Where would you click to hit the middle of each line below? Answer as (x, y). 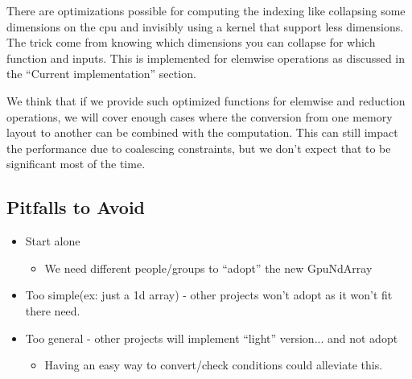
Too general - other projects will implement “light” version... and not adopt (212, 338)
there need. (53, 310)
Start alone (53, 241)
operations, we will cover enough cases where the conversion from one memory (200, 116)
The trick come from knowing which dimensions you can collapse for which (191, 42)
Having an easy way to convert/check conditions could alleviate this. (214, 365)
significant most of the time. (76, 164)
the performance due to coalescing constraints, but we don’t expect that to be (199, 148)
